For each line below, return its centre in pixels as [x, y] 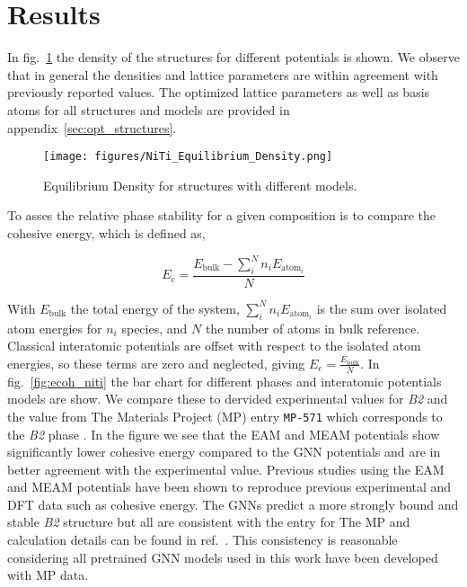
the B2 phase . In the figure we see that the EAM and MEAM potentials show [224, 434]
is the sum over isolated [382, 308]
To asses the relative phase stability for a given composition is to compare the [221, 215]
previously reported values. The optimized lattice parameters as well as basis [219, 92]
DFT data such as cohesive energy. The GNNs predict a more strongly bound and [233, 504]
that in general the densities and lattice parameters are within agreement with [223, 74]
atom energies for [55, 328]
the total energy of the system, [155, 308]
